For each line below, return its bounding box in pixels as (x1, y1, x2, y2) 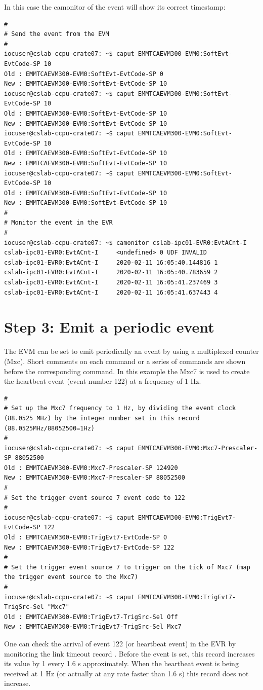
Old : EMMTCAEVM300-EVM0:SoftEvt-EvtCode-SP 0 (4, 70, 163, 78)
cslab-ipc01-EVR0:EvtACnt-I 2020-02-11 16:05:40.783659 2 (4, 269, 218, 276)
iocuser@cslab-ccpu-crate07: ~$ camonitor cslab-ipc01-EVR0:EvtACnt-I (4, 239, 247, 246)
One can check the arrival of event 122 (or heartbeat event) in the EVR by (4, 638, 236, 648)
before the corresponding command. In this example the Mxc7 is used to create (4, 366, 250, 376)
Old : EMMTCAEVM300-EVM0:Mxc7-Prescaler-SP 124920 (4, 464, 178, 471)
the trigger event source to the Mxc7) (4, 573, 138, 581)
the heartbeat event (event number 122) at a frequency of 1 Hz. (4, 376, 201, 386)
